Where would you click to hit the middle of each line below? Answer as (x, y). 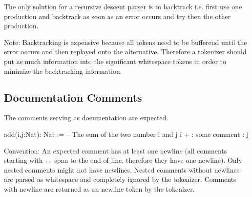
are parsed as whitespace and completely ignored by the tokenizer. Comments (120, 179)
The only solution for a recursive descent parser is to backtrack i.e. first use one (123, 6)
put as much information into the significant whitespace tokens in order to (115, 61)
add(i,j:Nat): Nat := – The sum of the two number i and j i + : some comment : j (126, 134)
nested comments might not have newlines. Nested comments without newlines (122, 169)
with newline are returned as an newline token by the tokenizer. (99, 188)
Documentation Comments (73, 97)
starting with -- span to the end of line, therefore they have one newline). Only (123, 160)
